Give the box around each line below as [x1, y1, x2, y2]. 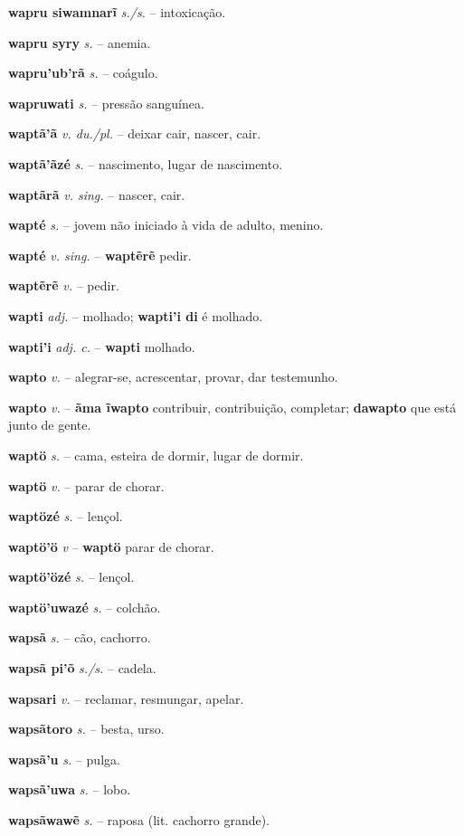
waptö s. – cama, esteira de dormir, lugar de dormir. [8, 445, 304, 464]
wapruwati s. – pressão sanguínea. [8, 93, 204, 112]
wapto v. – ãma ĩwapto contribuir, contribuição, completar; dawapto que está [8, 397, 457, 416]
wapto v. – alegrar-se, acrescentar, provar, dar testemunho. [8, 367, 338, 386]
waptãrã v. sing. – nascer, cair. [8, 185, 185, 204]
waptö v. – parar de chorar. [8, 476, 165, 495]
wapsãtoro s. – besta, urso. [8, 719, 165, 738]
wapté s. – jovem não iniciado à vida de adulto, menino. [8, 215, 324, 234]
